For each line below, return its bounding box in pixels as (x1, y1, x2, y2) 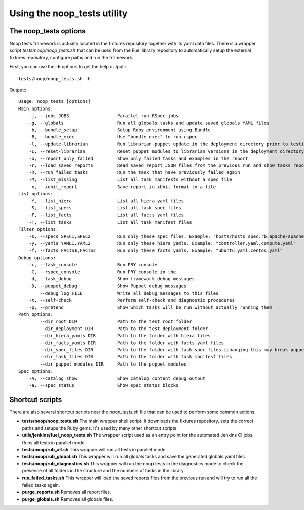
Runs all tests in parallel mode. (22, 439, 86, 446)
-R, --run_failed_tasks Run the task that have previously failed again (28, 170, 240, 175)
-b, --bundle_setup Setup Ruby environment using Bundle (28, 127, 211, 133)
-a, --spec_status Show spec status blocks (28, 383, 179, 388)
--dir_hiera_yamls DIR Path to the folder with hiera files (40, 333, 211, 339)
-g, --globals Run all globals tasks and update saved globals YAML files (28, 120, 270, 126)
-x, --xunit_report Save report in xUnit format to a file (28, 184, 216, 190)
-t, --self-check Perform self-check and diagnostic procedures (28, 297, 235, 303)
